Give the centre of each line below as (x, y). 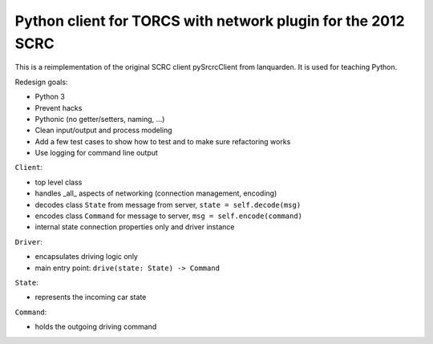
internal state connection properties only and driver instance (135, 227)
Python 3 (50, 97)
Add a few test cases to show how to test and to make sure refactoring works (163, 141)
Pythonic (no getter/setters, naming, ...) (100, 119)
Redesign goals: (41, 82)
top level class (59, 182)
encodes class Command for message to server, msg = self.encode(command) (169, 216)
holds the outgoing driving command (96, 327)
